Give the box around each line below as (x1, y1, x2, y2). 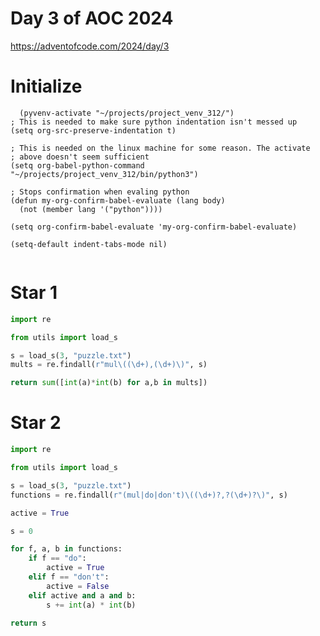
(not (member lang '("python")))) (19, 204, 163, 214)
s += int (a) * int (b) (46, 600, 137, 610)
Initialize (10, 75, 83, 98)
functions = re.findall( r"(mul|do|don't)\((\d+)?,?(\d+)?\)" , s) (10, 490, 288, 500)
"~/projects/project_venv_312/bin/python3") (10, 169, 199, 179)
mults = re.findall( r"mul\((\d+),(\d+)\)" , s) (10, 360, 208, 370)
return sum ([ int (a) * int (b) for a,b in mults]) (10, 378, 208, 388)
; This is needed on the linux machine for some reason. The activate (10, 143, 311, 153)
